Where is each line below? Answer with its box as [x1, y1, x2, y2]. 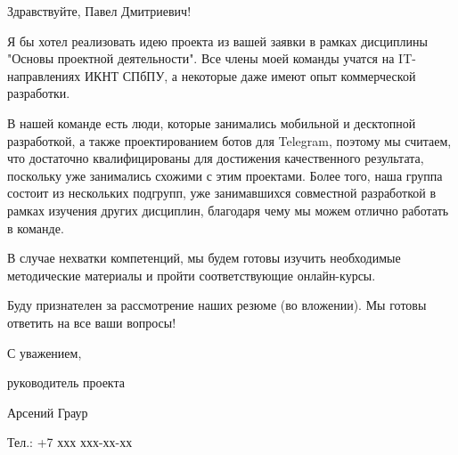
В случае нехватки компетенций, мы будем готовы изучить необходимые [7, 248, 401, 267]
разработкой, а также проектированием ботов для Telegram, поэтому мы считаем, [7, 131, 452, 150]
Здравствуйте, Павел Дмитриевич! [7, 2, 192, 20]
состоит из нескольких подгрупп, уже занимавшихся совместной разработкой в [7, 183, 437, 202]
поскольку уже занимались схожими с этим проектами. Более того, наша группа [7, 166, 443, 184]
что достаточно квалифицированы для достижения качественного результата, [7, 149, 424, 167]
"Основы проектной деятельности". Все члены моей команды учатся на [7, 49, 395, 68]
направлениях [7, 66, 81, 85]
